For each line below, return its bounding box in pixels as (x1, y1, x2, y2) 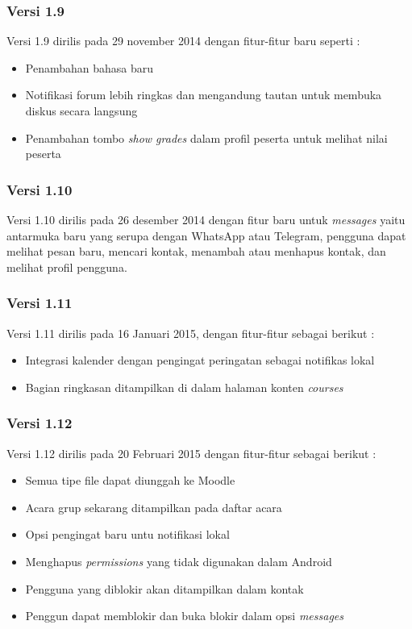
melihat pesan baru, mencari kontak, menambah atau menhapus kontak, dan (6, 243, 386, 260)
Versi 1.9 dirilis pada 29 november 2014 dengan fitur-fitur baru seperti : (6, 32, 360, 49)
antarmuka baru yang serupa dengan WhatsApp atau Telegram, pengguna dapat (6, 227, 406, 244)
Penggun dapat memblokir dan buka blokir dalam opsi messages (25, 607, 344, 624)
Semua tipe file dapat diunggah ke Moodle (25, 472, 235, 489)
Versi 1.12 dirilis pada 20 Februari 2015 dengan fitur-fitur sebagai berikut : (6, 444, 377, 461)
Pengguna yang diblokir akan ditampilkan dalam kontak (25, 580, 304, 597)
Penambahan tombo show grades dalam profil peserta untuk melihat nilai (25, 129, 388, 146)
